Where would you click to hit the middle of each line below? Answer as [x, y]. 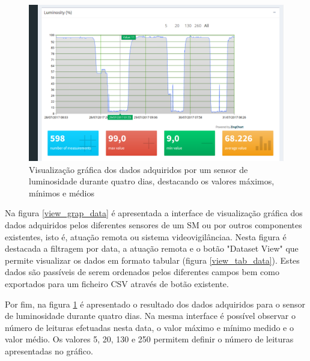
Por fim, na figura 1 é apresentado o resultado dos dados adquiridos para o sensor [155, 304]
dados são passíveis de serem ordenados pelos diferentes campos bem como [142, 272]
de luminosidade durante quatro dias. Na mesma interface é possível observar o [150, 316]
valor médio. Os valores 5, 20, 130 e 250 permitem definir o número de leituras [149, 339]
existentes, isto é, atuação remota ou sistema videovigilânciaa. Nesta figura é [146, 236]
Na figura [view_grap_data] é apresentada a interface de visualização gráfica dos [154, 213]
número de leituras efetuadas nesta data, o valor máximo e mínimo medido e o [149, 327]
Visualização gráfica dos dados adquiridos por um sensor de [138, 169]
